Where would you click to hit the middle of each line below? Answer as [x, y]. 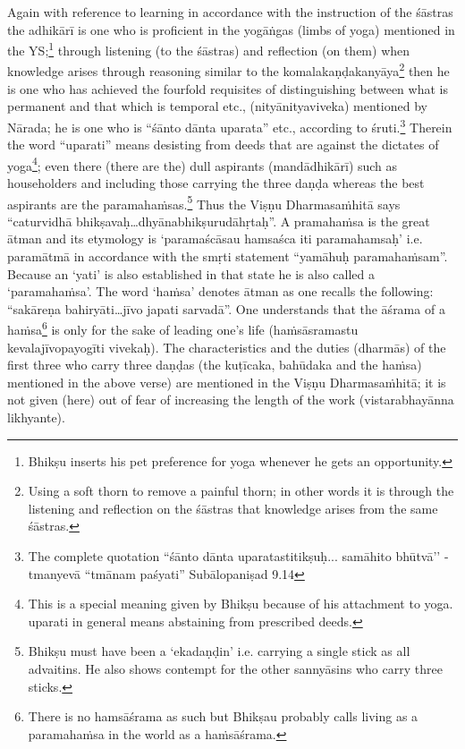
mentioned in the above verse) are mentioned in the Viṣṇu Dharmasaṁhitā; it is [227, 382]
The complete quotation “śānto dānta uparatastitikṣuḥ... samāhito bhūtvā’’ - [238, 555]
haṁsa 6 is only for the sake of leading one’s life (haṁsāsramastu [183, 328]
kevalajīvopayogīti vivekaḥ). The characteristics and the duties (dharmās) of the [227, 347]
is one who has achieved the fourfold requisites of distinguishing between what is [228, 88]
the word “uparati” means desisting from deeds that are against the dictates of [223, 145]
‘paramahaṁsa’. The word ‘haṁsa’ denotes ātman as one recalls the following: [220, 291]
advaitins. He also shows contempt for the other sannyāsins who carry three [235, 668]
